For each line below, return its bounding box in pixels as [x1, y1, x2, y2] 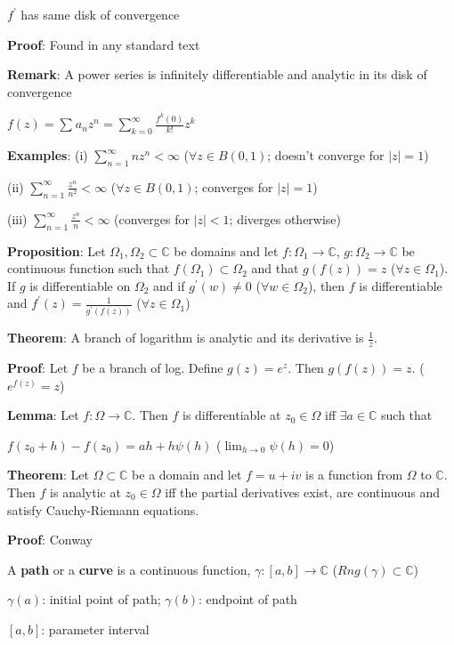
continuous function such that [7, 259, 170, 278]
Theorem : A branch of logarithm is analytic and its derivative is [7, 328, 364, 347]
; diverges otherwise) [229, 209, 342, 228]
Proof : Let [7, 359, 69, 377]
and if [153, 276, 185, 294]
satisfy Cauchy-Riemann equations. [7, 500, 199, 519]
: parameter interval [41, 619, 150, 638]
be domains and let [174, 241, 279, 260]
